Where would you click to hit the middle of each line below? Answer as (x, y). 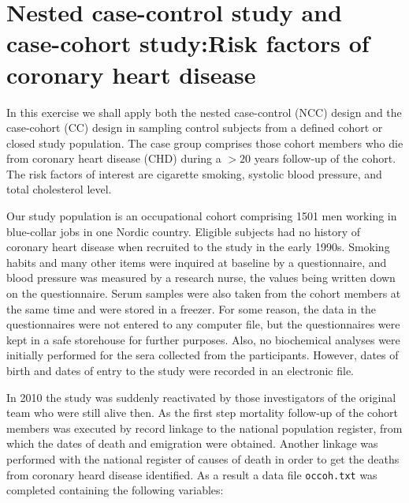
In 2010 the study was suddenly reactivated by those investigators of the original (201, 397)
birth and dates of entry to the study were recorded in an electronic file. (180, 370)
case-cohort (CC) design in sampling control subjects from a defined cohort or (195, 128)
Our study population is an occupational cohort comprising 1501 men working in (202, 216)
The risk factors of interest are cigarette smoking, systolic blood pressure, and (194, 173)
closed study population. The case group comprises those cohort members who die (205, 143)
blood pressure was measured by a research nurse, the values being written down (201, 278)
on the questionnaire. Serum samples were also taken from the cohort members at (204, 293)
